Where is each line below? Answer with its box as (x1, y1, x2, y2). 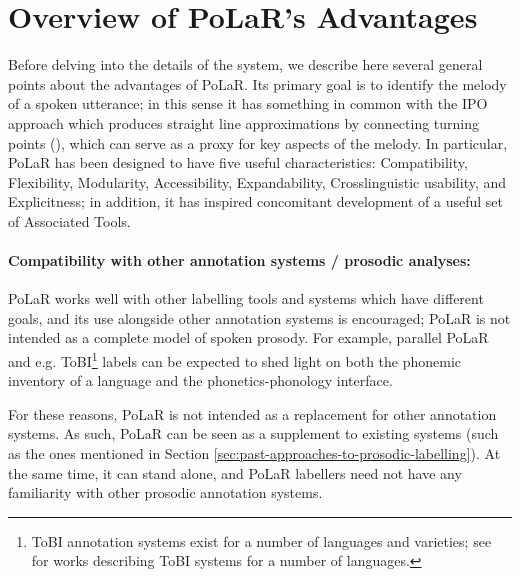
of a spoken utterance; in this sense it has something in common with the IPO (8, 93, 488, 114)
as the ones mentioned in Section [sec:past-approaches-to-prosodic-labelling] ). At (8, 443, 501, 464)
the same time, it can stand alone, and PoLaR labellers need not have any (8, 462, 462, 483)
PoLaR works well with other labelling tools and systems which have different (8, 288, 484, 309)
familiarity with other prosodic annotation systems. (8, 482, 323, 503)
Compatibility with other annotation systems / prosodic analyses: (8, 250, 471, 271)
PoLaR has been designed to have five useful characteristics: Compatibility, (8, 152, 468, 173)
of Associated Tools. (8, 210, 131, 231)
